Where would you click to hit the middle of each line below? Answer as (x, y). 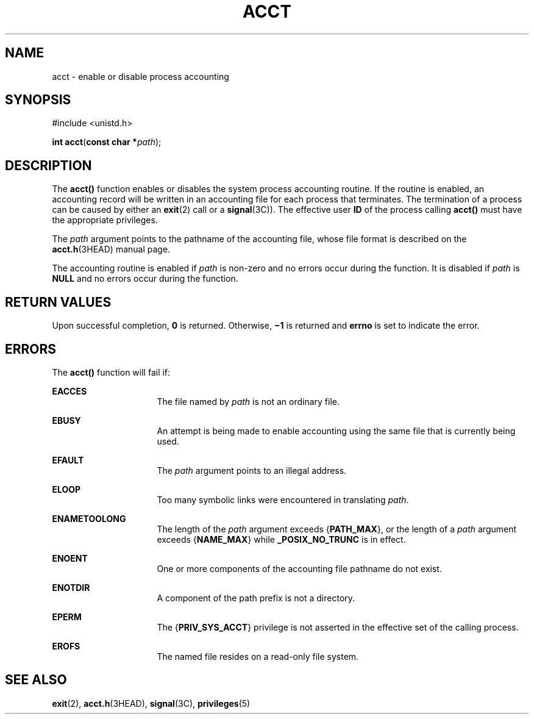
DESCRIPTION (48, 165)
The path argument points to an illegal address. (252, 470)
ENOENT (70, 558)
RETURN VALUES (58, 302)
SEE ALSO (36, 680)
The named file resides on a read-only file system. (258, 656)
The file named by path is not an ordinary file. (248, 401)
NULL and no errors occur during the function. (145, 279)
